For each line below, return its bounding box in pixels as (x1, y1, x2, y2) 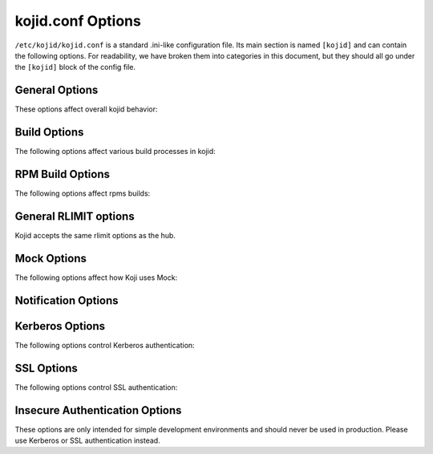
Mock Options (14, 251, 87, 265)
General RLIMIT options (14, 209, 136, 223)
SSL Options (14, 361, 78, 375)
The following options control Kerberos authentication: (14, 340, 196, 350)
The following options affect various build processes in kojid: (14, 147, 216, 156)
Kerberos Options (14, 319, 106, 333)
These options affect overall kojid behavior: (14, 104, 158, 114)
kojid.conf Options (14, 12, 142, 30)
